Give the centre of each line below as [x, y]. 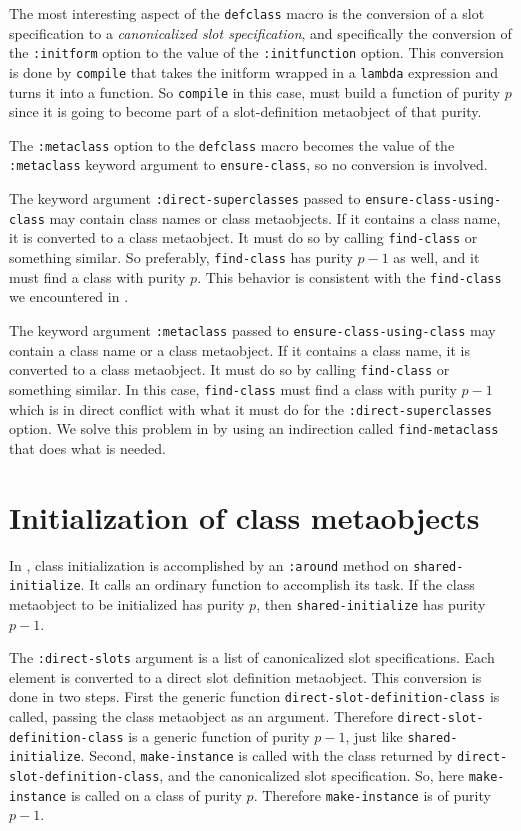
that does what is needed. [87, 447]
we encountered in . [69, 296]
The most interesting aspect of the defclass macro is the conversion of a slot [247, 13]
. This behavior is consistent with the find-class [349, 276]
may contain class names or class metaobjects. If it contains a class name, [275, 217]
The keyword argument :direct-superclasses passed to [185, 198]
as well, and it [436, 257]
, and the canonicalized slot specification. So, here [312, 775]
